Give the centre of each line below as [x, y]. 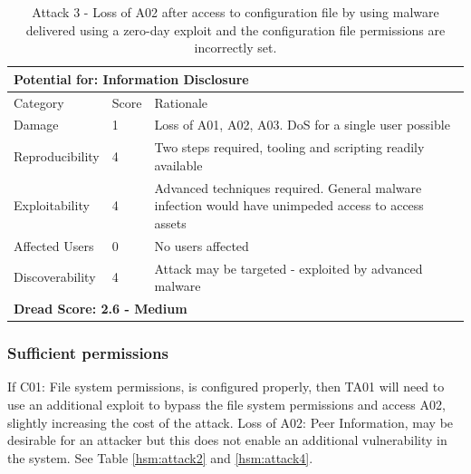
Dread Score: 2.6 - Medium [101, 309]
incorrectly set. [235, 48]
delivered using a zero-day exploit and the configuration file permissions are [235, 29]
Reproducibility [57, 156]
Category [39, 102]
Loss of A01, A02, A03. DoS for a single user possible [302, 125]
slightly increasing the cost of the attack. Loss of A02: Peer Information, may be [231, 422]
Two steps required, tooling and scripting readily [289, 147]
